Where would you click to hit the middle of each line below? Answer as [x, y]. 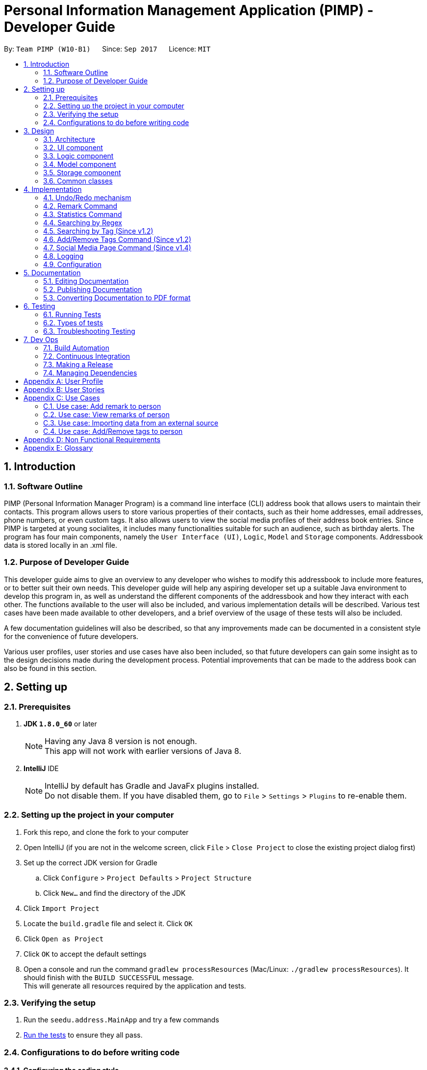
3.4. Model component [80, 164]
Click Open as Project [64, 938]
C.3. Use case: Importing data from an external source [131, 423]
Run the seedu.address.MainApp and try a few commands [121, 1020]
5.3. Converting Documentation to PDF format [117, 297]
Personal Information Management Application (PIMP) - [189, 10]
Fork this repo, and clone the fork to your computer [106, 832]
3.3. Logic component [78, 156]
